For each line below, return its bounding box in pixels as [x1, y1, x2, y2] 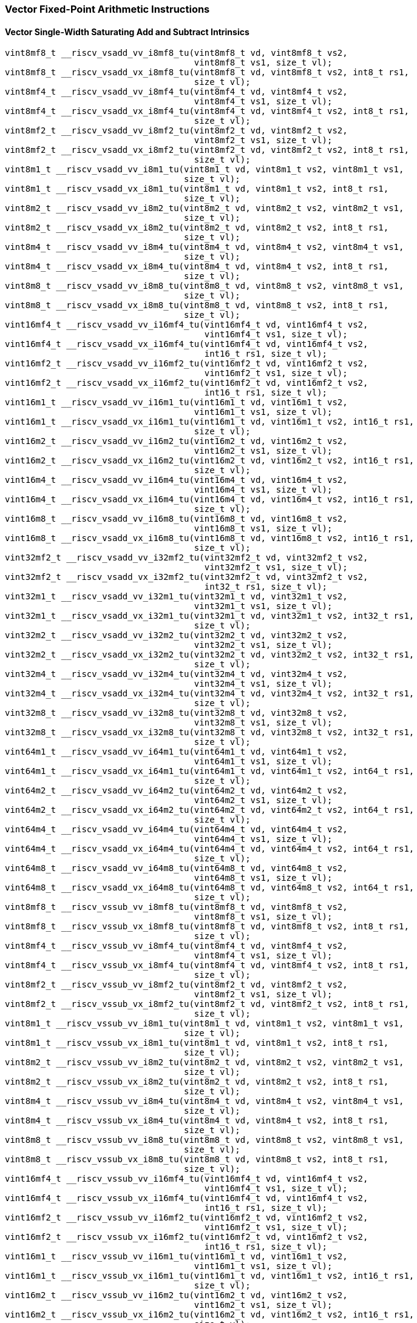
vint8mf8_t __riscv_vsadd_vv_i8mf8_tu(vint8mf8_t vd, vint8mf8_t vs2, [5, 48, 348, 58]
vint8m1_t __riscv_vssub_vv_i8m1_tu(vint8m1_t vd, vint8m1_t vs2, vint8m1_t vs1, [5, 1018, 404, 1029]
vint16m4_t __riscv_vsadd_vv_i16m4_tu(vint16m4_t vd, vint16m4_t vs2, [5, 475, 348, 485]
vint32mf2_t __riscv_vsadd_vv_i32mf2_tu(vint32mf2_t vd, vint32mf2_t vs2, [5, 553, 368, 563]
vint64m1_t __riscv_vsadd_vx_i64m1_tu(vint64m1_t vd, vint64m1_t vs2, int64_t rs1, [5, 766, 415, 776]
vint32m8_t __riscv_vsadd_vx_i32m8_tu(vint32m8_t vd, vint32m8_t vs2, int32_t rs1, [5, 727, 415, 738]
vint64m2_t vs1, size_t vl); [194, 795, 333, 806]
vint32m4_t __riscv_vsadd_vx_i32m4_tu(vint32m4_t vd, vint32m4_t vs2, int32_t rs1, [5, 688, 415, 699]
